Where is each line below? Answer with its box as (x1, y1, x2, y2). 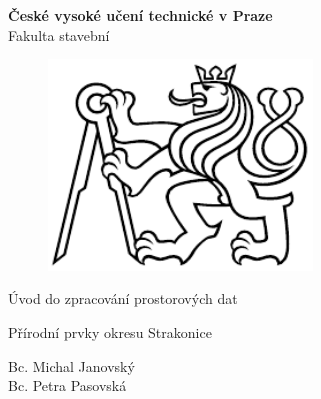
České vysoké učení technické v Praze (8, 5, 273, 25)
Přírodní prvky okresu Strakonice (8, 322, 212, 343)
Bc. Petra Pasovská (8, 375, 127, 396)
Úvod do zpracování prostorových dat (8, 288, 238, 309)
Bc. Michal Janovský (8, 355, 135, 376)
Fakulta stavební (8, 24, 110, 45)
